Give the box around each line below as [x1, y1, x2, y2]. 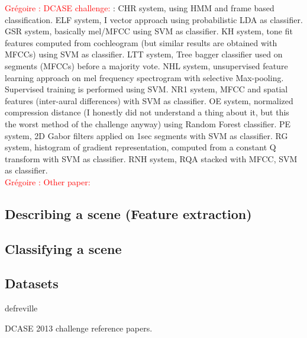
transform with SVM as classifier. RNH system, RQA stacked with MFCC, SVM [5, 152, 298, 165]
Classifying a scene [5, 239, 122, 257]
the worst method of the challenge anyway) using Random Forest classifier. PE [5, 117, 291, 130]
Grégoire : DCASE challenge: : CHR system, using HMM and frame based [5, 2, 274, 14]
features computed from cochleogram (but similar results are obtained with [5, 36, 277, 49]
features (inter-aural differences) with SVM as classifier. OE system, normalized [5, 94, 293, 107]
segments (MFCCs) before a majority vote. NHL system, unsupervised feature [5, 59, 288, 72]
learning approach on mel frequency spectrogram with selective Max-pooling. [5, 71, 284, 83]
